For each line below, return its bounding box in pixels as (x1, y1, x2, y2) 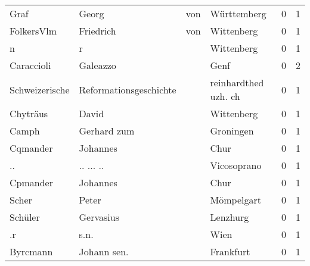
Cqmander (10, 141, 53, 155)
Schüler (10, 210, 40, 224)
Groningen (210, 124, 254, 137)
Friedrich (79, 24, 116, 37)
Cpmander (10, 176, 53, 189)
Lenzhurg (210, 210, 249, 224)
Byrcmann (10, 245, 53, 258)
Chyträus (10, 107, 48, 120)
